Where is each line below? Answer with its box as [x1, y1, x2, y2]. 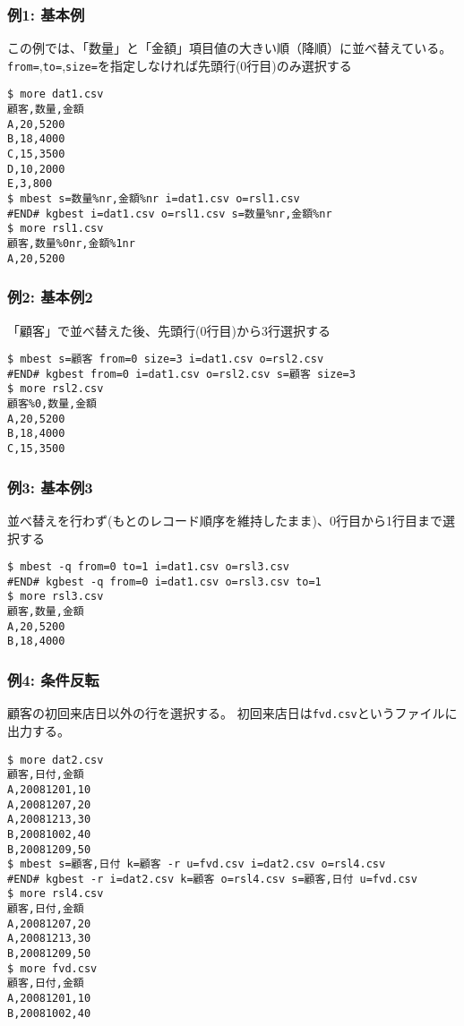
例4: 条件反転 [7, 669, 99, 691]
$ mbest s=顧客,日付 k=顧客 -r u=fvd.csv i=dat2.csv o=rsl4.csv [7, 858, 386, 871]
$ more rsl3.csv [7, 590, 104, 603]
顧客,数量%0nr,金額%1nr [7, 237, 135, 251]
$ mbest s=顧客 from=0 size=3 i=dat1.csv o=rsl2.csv [7, 353, 324, 366]
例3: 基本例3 [7, 475, 93, 498]
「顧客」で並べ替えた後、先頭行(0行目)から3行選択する [7, 321, 331, 339]
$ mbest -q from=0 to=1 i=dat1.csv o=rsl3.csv [7, 560, 289, 574]
